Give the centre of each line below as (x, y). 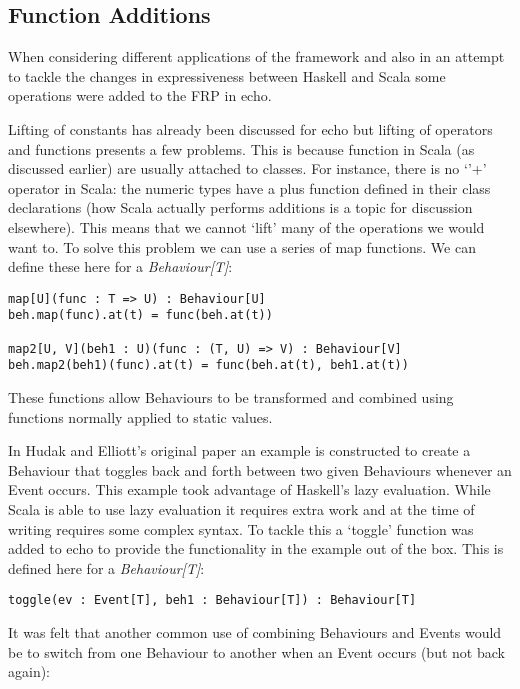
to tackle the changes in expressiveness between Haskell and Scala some (227, 75)
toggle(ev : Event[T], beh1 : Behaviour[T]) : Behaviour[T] (212, 600)
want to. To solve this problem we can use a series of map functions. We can (242, 246)
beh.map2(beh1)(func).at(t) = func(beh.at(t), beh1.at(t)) (208, 365)
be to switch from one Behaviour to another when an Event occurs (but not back (256, 651)
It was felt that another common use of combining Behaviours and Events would (255, 632)
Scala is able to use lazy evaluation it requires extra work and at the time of (241, 508)
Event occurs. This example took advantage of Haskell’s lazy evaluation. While (249, 489)
